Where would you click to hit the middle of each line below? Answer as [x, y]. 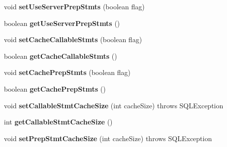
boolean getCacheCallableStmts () [61, 56]
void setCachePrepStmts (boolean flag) [67, 72]
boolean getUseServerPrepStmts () [62, 23]
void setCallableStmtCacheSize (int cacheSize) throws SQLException [114, 105]
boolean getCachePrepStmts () [55, 88]
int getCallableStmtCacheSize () [58, 122]
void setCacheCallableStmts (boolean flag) [73, 39]
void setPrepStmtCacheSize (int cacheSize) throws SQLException [108, 138]
